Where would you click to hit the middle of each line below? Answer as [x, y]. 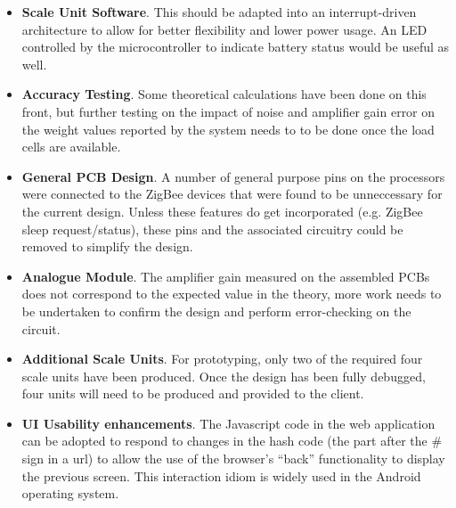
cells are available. [71, 147]
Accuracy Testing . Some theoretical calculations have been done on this [224, 94]
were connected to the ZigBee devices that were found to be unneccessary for [232, 194]
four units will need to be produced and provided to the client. [193, 393]
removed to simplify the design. [107, 246]
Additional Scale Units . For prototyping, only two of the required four [222, 359]
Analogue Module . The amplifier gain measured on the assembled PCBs [226, 276]
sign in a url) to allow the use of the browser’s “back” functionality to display [233, 459]
